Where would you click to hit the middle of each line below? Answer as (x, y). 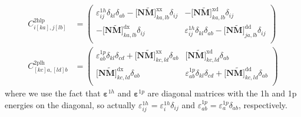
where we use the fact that (53, 93)
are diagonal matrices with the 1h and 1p (222, 93)
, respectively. (263, 105)
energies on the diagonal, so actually (70, 105)
